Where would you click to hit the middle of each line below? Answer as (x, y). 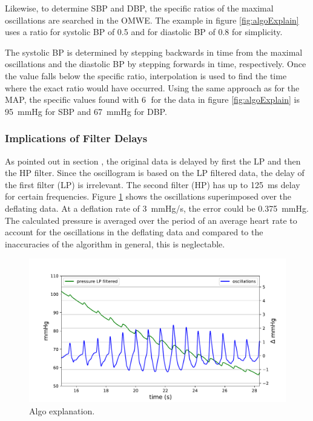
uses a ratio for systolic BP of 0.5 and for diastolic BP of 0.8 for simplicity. (144, 32)
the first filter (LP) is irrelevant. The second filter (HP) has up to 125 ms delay (153, 184)
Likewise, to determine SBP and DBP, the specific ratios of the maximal (139, 8)
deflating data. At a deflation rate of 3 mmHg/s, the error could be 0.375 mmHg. (157, 208)
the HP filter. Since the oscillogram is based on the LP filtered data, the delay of (155, 173)
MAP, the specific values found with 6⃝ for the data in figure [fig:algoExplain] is (152, 100)
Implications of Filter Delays (76, 138)
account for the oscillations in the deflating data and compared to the (134, 232)
